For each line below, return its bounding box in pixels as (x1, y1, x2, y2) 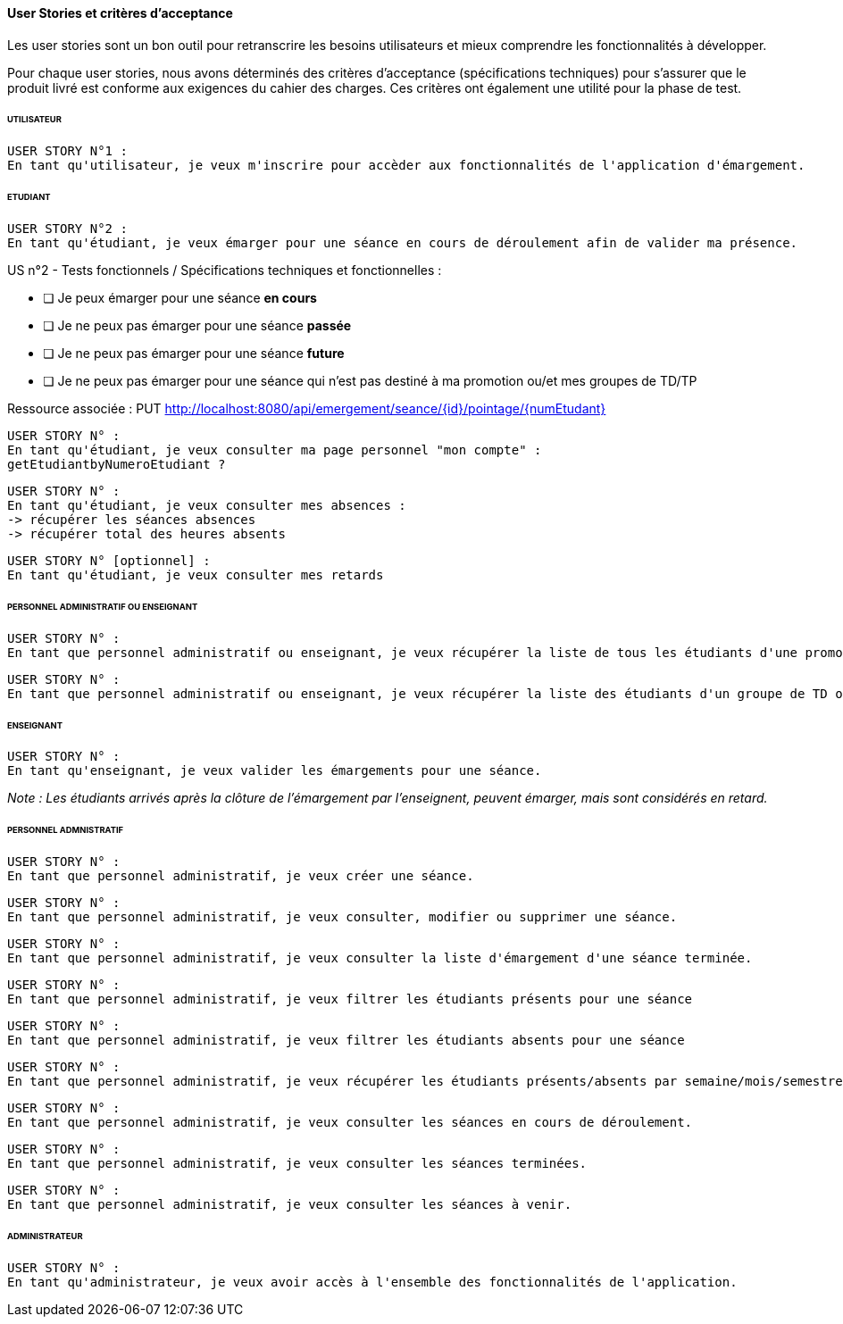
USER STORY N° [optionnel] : (7, 553, 211, 568)
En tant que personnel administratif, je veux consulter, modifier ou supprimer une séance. (7, 910, 678, 925)
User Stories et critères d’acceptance (7, 5, 233, 21)
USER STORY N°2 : (7, 221, 128, 236)
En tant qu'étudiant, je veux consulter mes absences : (7, 497, 406, 512)
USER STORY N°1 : (7, 144, 128, 159)
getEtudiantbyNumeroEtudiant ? (7, 456, 226, 471)
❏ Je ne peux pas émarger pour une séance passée (43, 317, 352, 333)
